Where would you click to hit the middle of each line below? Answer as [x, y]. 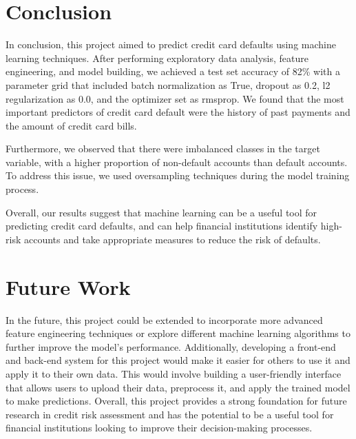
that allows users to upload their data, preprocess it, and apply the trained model [178, 387]
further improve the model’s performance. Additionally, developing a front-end [171, 346]
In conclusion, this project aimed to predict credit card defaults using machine [171, 44]
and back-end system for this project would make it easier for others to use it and [178, 360]
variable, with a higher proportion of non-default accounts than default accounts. [177, 162]
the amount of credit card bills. [71, 125]
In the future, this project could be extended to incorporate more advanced [164, 319]
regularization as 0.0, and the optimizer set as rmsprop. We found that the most [175, 98]
